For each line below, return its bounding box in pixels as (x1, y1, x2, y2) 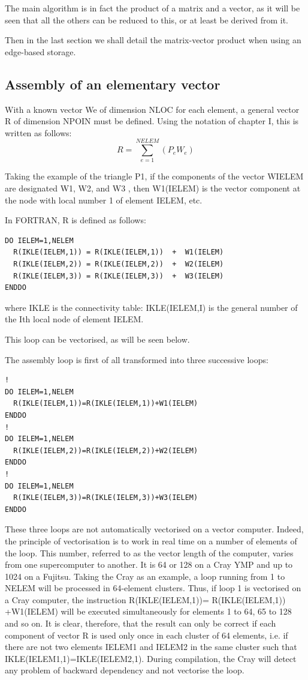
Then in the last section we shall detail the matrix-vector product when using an (5, 34, 301, 46)
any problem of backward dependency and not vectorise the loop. (5, 664, 244, 676)
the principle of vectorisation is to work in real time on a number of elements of (5, 534, 297, 547)
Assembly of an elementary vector (5, 74, 221, 93)
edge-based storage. (5, 45, 76, 58)
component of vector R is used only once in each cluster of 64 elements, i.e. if (5, 628, 288, 641)
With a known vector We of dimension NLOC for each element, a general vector (5, 103, 300, 115)
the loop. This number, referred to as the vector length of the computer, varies (5, 546, 294, 559)
